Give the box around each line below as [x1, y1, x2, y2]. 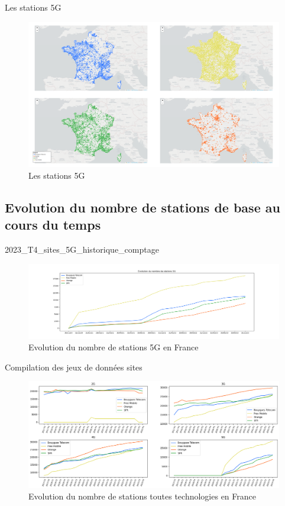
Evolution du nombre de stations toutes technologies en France [28, 490, 256, 502]
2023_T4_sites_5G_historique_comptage [5, 243, 159, 255]
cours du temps [5, 215, 101, 234]
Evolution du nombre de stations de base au [5, 198, 280, 216]
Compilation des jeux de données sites [5, 360, 142, 373]
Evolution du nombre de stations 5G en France [28, 341, 199, 353]
